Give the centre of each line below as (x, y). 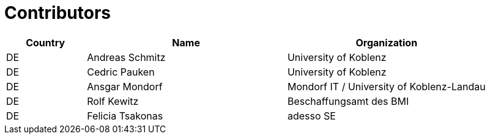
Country (46, 42)
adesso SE (311, 116)
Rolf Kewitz (113, 101)
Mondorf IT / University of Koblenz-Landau (386, 86)
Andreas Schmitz (126, 57)
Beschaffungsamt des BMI (348, 101)
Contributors (58, 13)
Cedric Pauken (121, 72)
